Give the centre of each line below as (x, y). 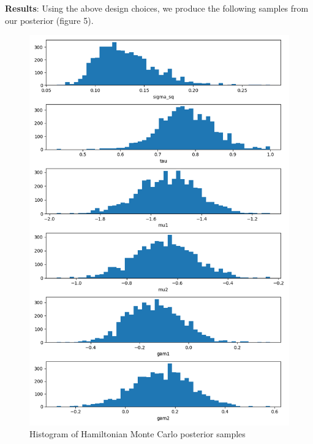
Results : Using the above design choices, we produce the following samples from (157, 8)
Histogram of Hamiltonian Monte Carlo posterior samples (138, 434)
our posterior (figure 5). (49, 20)
